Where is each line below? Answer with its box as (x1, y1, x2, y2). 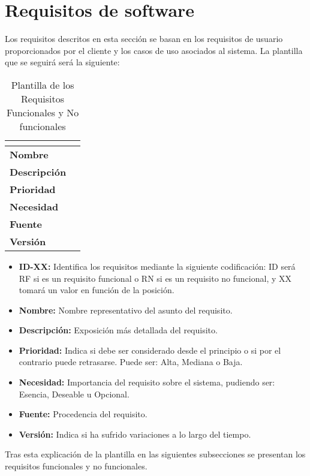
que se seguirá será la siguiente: (5, 56, 120, 68)
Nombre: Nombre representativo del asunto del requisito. (19, 303, 233, 316)
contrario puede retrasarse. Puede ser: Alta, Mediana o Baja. (19, 356, 243, 368)
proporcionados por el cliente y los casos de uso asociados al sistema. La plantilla (5, 44, 303, 56)
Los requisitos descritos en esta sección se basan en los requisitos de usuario (5, 32, 283, 45)
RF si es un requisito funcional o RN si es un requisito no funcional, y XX (19, 272, 291, 284)
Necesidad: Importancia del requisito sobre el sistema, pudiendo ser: (19, 376, 275, 388)
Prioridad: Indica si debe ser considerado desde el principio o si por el (19, 344, 281, 356)
